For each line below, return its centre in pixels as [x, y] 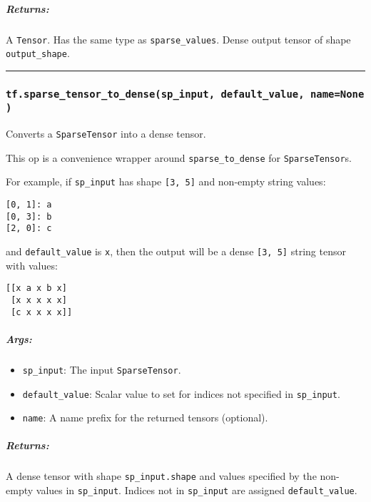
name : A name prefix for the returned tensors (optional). [145, 418]
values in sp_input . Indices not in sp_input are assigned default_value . [197, 490]
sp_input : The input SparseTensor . [102, 369]
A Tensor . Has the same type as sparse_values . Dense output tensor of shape [178, 39]
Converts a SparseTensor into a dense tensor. [106, 134]
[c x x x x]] [42, 312]
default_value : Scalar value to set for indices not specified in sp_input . [181, 393]
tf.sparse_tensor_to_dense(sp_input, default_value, [155, 94]
